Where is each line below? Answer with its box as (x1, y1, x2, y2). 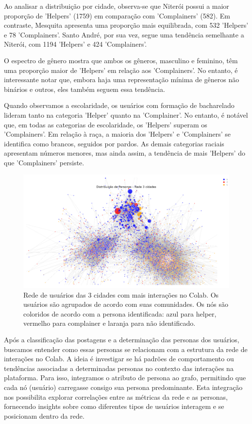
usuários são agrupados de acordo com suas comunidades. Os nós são (23, 299, 229, 309)
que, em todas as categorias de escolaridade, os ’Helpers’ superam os (4, 119, 207, 129)
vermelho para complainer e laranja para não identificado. (23, 318, 196, 328)
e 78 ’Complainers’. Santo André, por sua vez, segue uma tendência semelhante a (4, 29, 244, 39)
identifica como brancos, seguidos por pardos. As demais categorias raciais (4, 138, 224, 148)
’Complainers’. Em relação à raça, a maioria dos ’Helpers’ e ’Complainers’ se (4, 129, 231, 139)
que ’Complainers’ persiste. (4, 157, 84, 167)
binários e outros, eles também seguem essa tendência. (4, 84, 165, 94)
